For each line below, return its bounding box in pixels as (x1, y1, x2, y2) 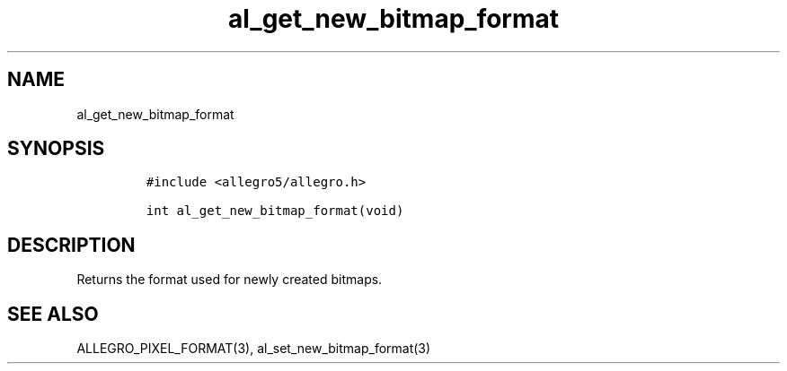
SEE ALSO (7, 302, 99, 325)
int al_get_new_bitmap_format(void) (146, 203, 404, 219)
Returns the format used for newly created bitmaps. (76, 272, 383, 288)
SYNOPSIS (7, 137, 105, 160)
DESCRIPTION (7, 233, 136, 256)
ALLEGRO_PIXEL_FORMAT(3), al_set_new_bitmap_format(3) (76, 341, 431, 357)
